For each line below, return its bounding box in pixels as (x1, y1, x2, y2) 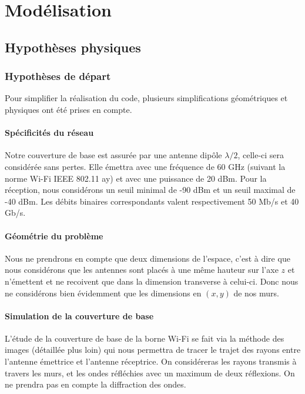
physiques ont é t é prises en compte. (5, 103, 132, 115)
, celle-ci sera (237, 149, 284, 161)
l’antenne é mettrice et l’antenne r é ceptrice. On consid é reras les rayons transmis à (5, 355, 297, 368)
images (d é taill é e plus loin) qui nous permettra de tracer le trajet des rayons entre (5, 343, 301, 356)
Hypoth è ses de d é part (5, 69, 111, 84)
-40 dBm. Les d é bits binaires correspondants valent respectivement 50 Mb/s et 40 (5, 195, 299, 207)
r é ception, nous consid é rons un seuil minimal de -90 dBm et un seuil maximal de (5, 183, 296, 196)
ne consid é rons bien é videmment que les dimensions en (5, 286, 202, 299)
